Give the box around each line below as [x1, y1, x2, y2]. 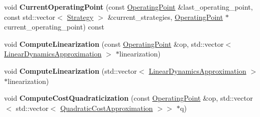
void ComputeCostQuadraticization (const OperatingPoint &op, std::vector [4, 93, 253, 103]
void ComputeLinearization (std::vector [4, 65, 137, 76]
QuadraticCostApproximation [60, 102, 153, 113]
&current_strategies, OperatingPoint [107, 11, 223, 22]
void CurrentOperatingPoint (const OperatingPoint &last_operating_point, [4, 2, 253, 12]
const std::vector [4, 11, 55, 22]
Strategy [67, 11, 94, 22]
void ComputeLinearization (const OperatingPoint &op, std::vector [4, 38, 224, 49]
